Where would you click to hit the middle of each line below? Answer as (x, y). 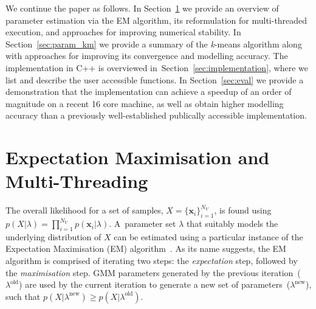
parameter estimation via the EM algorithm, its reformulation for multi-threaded (156, 20)
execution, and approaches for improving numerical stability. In (123, 32)
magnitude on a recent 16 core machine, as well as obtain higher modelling (145, 103)
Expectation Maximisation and (138, 157)
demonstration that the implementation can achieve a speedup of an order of (149, 92)
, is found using (243, 210)
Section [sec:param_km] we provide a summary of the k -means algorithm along (154, 43)
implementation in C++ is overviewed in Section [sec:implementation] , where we (157, 67)
